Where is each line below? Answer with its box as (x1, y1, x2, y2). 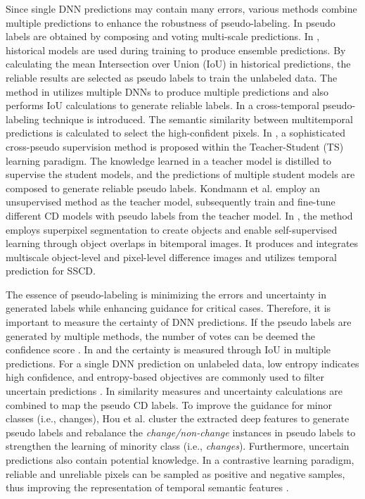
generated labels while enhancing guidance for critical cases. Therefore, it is (6, 301, 331, 315)
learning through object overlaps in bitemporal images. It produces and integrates (6, 236, 359, 251)
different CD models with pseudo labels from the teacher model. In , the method (6, 208, 353, 222)
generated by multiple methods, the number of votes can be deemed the (6, 328, 316, 343)
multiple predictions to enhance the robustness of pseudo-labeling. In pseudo (6, 15, 335, 30)
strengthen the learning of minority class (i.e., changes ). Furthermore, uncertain (6, 438, 350, 453)
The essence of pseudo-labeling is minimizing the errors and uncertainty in (6, 286, 326, 301)
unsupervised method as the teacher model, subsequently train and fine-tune (6, 194, 335, 209)
